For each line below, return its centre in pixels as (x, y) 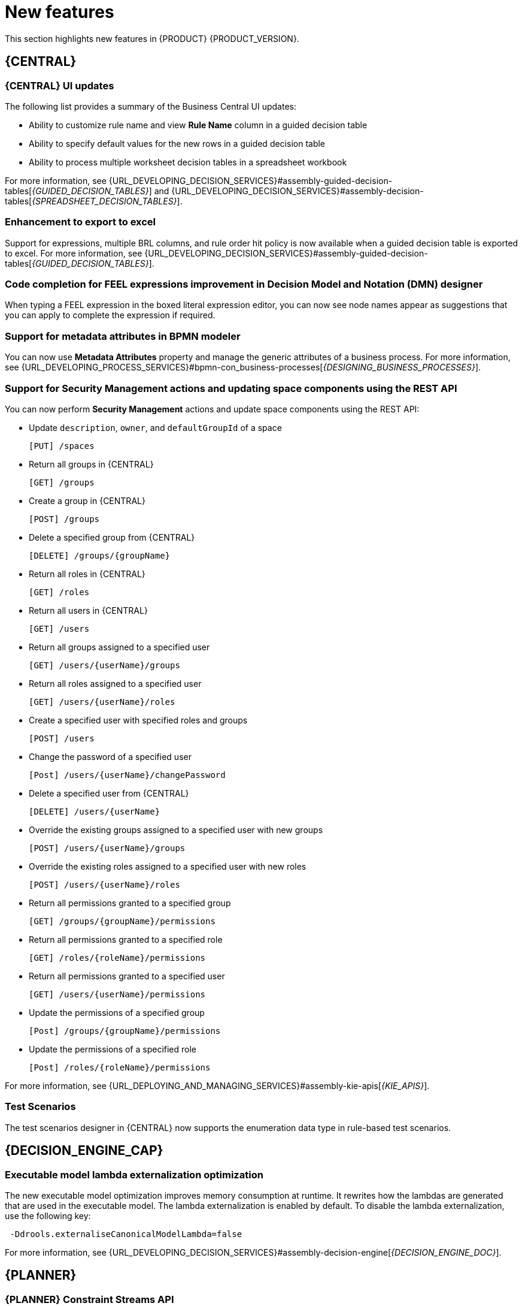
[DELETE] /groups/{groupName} (100, 555)
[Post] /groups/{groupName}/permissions (125, 1031)
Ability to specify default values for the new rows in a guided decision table (177, 143)
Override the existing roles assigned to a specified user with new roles (168, 866)
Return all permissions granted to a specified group (130, 903)
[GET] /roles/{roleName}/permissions (117, 957)
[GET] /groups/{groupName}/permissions (122, 921)
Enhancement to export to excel (81, 222)
